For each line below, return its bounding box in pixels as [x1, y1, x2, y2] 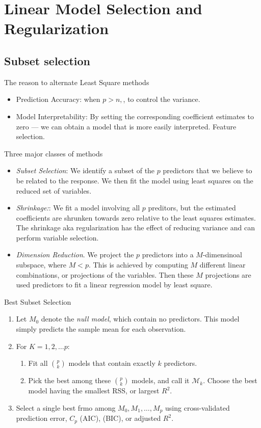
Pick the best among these [28, 375, 111, 386]
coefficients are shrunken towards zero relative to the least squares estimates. [16, 212, 256, 223]
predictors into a [142, 249, 194, 260]
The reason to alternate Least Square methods [4, 76, 149, 87]
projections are [205, 269, 251, 280]
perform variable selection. [16, 232, 99, 243]
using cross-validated [165, 402, 230, 413]
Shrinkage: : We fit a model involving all [16, 202, 140, 213]
